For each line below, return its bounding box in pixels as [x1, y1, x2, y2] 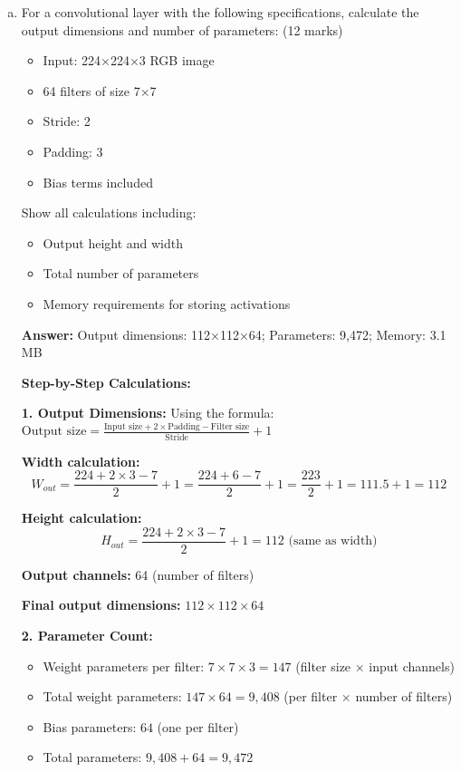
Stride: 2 [43, 111, 91, 130]
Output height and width [43, 233, 184, 252]
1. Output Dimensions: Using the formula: [21, 403, 274, 422]
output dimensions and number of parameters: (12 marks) [21, 20, 343, 39]
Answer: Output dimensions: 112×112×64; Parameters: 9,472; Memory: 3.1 [21, 324, 447, 343]
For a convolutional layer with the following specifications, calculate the [21, 3, 419, 21]
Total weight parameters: [43, 687, 182, 706]
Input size [104, 421, 143, 431]
